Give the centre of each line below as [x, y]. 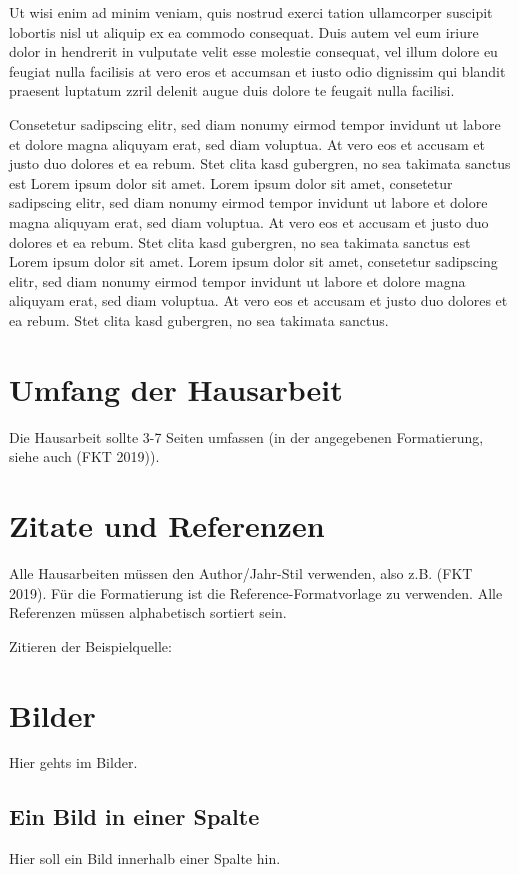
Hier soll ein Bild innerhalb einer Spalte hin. [145, 858]
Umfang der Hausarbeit [176, 388]
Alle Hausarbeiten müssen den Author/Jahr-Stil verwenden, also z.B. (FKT [241, 572]
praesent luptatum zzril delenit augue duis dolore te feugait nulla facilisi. [232, 90]
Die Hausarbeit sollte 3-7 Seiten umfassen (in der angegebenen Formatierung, [246, 436]
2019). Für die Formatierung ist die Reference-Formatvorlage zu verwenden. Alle [256, 592]
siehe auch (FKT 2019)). [84, 456]
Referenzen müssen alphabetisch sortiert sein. [148, 612]
